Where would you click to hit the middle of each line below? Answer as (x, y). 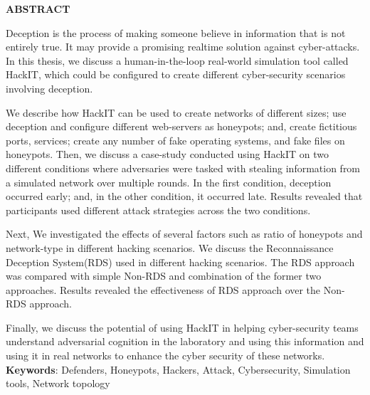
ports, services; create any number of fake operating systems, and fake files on (175, 140)
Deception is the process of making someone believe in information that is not (176, 32)
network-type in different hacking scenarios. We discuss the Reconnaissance (170, 247)
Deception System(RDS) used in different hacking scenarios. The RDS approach (180, 262)
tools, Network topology (58, 383)
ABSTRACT (38, 9)
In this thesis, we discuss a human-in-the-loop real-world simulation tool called (177, 60)
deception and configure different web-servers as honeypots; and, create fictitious (181, 126)
